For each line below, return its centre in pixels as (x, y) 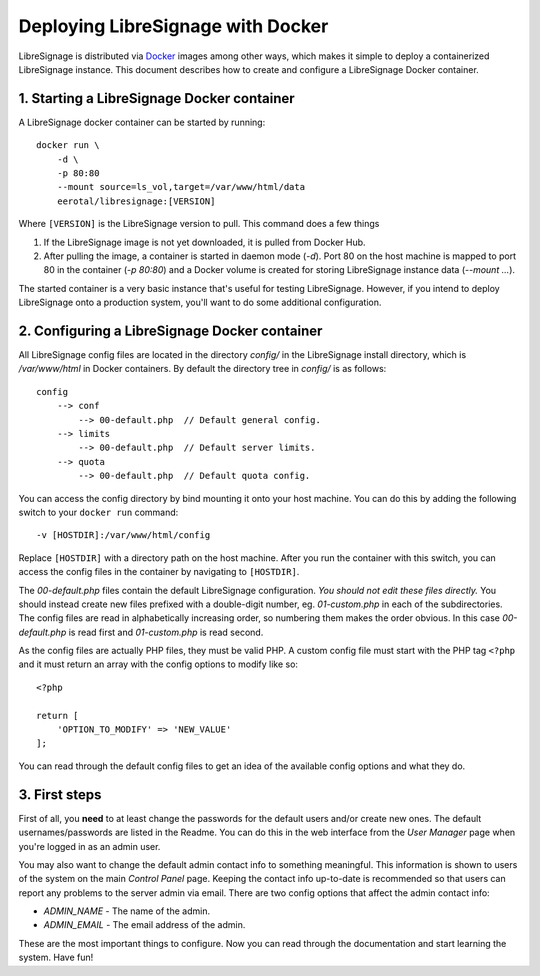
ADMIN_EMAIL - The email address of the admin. (144, 925)
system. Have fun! (56, 957)
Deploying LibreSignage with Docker (173, 26)
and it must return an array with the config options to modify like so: (158, 664)
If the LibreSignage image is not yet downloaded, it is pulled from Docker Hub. (204, 242)
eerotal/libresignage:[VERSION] (136, 201)
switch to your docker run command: (98, 512)
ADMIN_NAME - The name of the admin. (126, 911)
